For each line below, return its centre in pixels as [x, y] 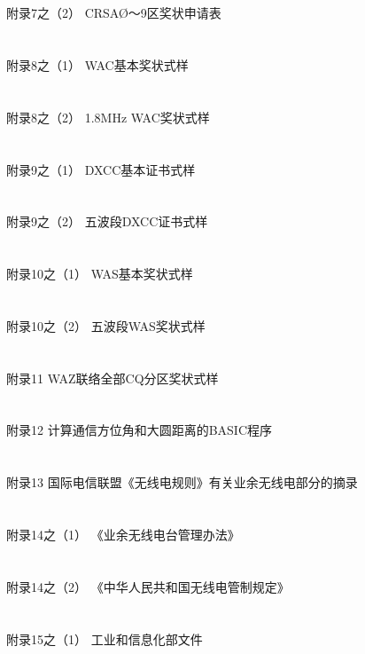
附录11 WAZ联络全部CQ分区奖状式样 [113, 378]
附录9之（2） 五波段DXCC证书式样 [107, 221]
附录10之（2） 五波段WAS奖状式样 [106, 325]
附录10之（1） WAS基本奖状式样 [100, 274]
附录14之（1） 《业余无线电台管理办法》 [123, 534]
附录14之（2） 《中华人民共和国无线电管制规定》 [148, 586]
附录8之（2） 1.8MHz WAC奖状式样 [108, 117]
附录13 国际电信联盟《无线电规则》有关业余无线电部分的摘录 [182, 482]
